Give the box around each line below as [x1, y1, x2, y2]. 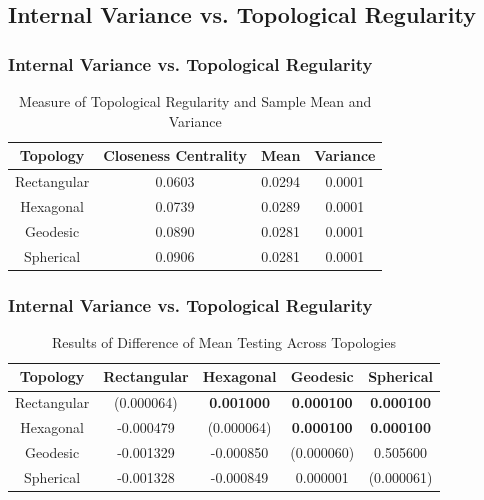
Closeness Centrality [103, 145, 247, 166]
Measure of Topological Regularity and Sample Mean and [19, 91, 372, 111]
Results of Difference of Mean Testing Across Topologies [52, 331, 396, 352]
